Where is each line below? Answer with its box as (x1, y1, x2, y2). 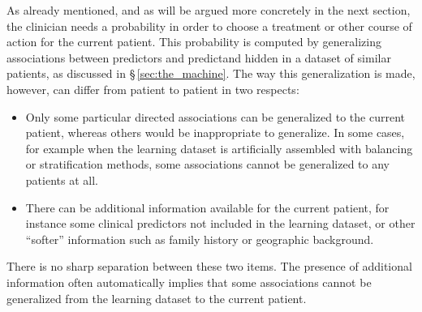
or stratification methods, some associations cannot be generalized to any (25, 156, 390, 173)
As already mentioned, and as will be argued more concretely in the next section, (6, 2, 411, 18)
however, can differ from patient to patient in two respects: (6, 80, 299, 97)
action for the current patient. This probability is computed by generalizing (6, 33, 381, 50)
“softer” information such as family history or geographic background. (25, 230, 374, 247)
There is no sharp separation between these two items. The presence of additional (6, 258, 412, 275)
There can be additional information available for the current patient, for (25, 199, 390, 216)
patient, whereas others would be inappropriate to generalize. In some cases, (25, 124, 405, 141)
